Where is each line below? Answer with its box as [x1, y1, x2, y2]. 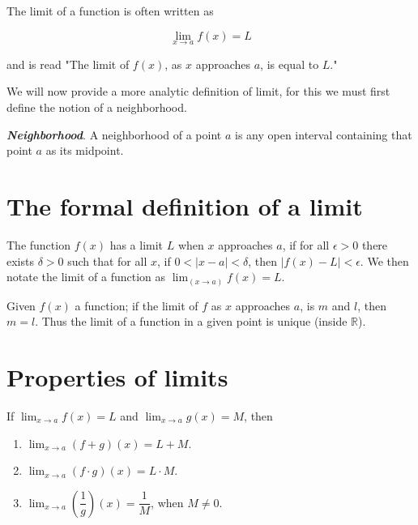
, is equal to [260, 55, 319, 72]
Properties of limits [6, 360, 228, 393]
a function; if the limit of [75, 297, 198, 314]
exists [6, 252, 34, 269]
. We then [360, 252, 409, 269]
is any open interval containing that [235, 126, 412, 143]
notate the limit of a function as [6, 268, 166, 285]
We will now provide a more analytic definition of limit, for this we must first [6, 83, 390, 100]
